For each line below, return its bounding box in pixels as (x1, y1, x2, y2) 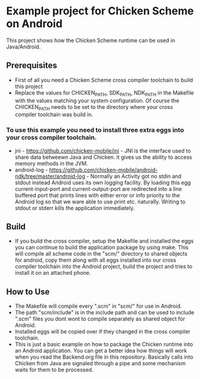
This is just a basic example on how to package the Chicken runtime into (14, 341, 193, 348)
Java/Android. (6, 43, 41, 50)
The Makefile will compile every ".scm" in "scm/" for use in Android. (14, 302, 182, 310)
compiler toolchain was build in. (14, 111, 94, 118)
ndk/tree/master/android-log (14, 172, 85, 180)
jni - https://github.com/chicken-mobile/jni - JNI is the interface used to (14, 147, 191, 154)
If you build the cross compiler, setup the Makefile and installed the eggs (14, 238, 194, 245)
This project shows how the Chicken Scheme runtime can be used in (6, 37, 175, 44)
